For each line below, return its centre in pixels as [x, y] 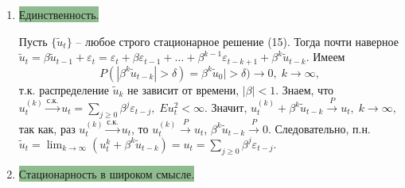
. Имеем [325, 57]
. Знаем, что [305, 89]
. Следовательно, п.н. [319, 128]
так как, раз [47, 128]
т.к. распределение [64, 89]
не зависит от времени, [183, 89]
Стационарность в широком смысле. [107, 173]
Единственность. [59, 14]
